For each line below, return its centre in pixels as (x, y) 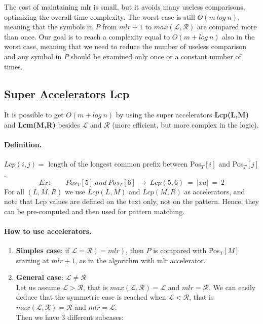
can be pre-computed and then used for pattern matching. (95, 211)
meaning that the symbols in (49, 27)
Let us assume (38, 287)
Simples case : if (43, 250)
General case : (40, 277)
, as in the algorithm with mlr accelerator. (140, 260)
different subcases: (95, 317)
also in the (238, 36)
